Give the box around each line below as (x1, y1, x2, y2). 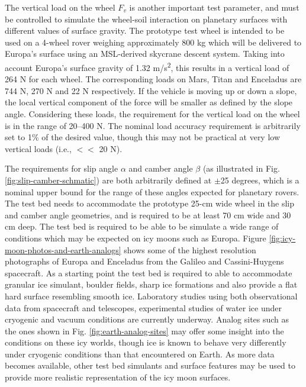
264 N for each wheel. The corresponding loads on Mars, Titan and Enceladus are (5, 73, 302, 85)
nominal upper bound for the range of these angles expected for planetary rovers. (5, 185, 299, 198)
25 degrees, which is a (220, 173, 299, 186)
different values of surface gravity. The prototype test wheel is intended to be (5, 24, 285, 37)
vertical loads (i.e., (5, 142, 72, 154)
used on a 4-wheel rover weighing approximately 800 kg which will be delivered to (5, 36, 302, 48)
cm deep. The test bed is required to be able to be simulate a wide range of (5, 220, 279, 233)
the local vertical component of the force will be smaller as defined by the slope (5, 96, 293, 108)
